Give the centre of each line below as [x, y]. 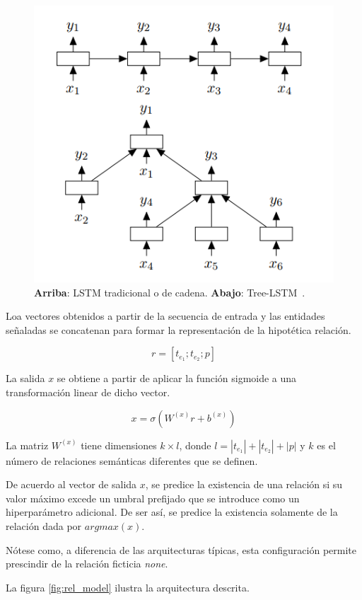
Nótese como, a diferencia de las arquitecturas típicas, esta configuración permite [181, 549]
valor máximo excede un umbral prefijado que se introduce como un [153, 498]
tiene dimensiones [119, 445]
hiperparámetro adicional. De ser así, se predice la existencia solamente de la [172, 512]
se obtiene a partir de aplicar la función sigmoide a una [177, 378]
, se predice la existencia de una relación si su [244, 484]
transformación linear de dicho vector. [88, 392]
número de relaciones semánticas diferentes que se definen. [132, 460]
